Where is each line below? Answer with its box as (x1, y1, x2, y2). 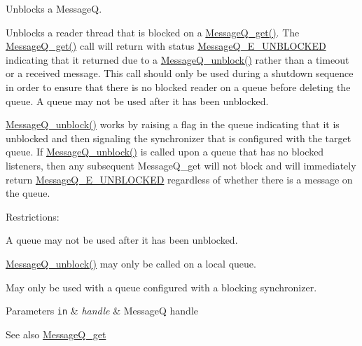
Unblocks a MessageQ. (6, 1, 102, 15)
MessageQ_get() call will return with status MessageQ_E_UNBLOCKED (6, 39, 326, 53)
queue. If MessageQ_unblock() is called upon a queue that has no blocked (6, 144, 324, 159)
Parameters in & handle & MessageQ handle (6, 303, 199, 318)
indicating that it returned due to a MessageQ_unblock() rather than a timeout (6, 52, 349, 67)
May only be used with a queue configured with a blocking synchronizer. (6, 279, 317, 294)
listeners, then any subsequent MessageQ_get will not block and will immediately (6, 158, 356, 172)
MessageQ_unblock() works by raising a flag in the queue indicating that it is (6, 117, 340, 132)
